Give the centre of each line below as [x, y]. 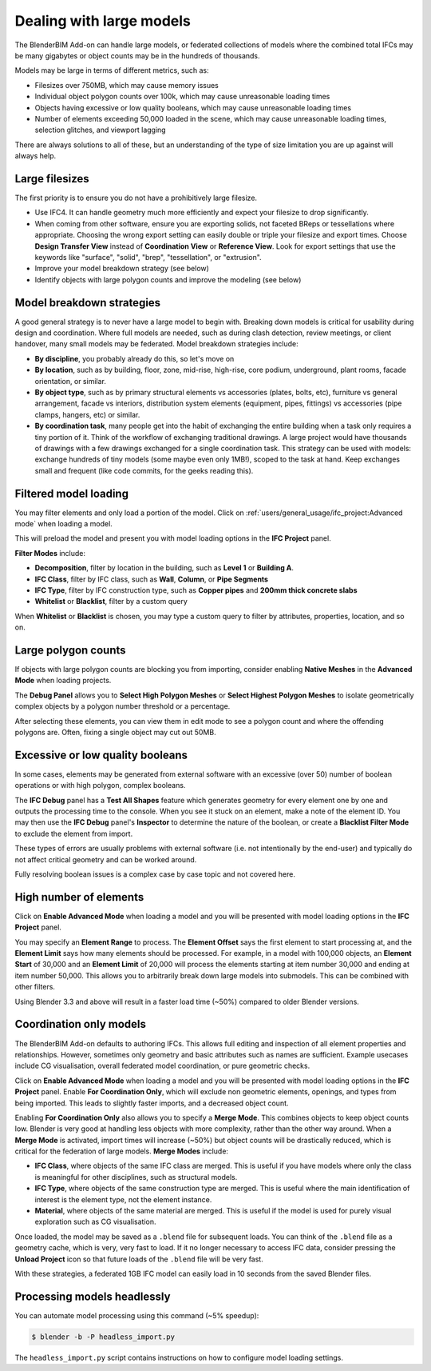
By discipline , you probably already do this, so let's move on [134, 358]
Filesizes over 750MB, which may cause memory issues [127, 85]
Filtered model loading [72, 493]
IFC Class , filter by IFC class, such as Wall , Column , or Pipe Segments [152, 579]
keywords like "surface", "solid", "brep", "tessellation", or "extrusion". [148, 257]
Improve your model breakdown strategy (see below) [122, 269]
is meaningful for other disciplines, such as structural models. [136, 1177]
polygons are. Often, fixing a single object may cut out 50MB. [115, 732]
